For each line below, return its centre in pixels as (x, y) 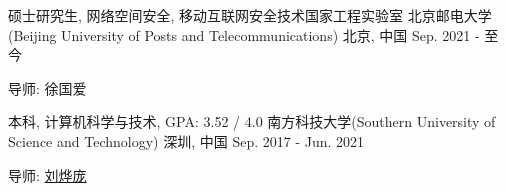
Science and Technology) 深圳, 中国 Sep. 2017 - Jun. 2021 (186, 140)
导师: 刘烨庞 (47, 174)
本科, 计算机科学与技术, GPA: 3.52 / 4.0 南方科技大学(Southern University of (252, 121)
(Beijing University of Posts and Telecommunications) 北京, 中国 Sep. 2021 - (244, 34)
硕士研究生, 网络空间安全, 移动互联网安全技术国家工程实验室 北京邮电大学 (250, 15)
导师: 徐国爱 (47, 87)
